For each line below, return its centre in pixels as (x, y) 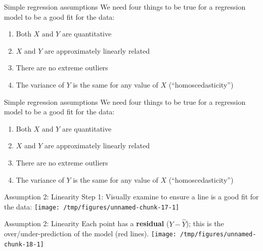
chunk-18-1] (24, 244)
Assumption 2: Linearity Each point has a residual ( (87, 223)
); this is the (205, 223)
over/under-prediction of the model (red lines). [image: (90, 234)
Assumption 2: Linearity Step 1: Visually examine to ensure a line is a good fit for (131, 197)
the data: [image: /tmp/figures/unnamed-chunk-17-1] (92, 206)
